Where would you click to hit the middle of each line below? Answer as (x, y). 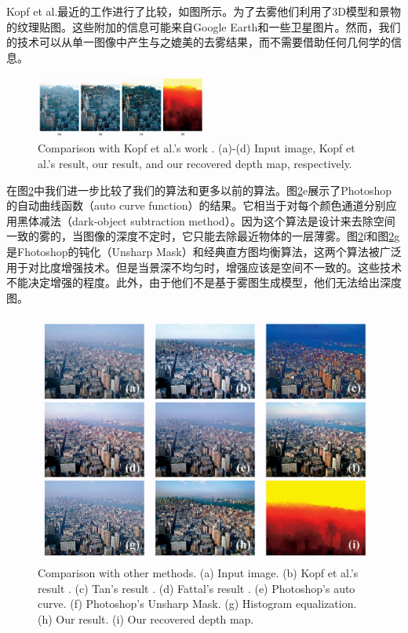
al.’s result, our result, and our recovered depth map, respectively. (195, 163)
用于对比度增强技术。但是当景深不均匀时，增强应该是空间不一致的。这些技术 (204, 267)
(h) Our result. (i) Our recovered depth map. (146, 618)
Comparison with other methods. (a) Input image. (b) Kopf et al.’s (198, 573)
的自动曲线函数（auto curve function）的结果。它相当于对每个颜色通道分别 (196, 205)
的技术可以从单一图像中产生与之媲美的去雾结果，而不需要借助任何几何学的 (199, 42)
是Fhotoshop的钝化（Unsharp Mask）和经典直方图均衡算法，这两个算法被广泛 (204, 251)
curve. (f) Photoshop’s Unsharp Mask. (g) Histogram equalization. (197, 604)
